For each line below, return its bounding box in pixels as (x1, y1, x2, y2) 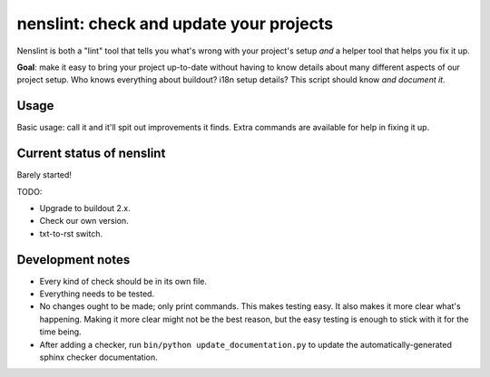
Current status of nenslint (16, 146, 166, 161)
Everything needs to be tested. (39, 288, 154, 299)
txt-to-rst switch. (39, 227, 103, 239)
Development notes (16, 252, 131, 267)
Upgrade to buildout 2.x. (39, 202, 131, 213)
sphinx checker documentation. (39, 352, 158, 362)
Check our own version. (39, 216, 129, 227)
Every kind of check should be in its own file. (39, 275, 208, 286)
